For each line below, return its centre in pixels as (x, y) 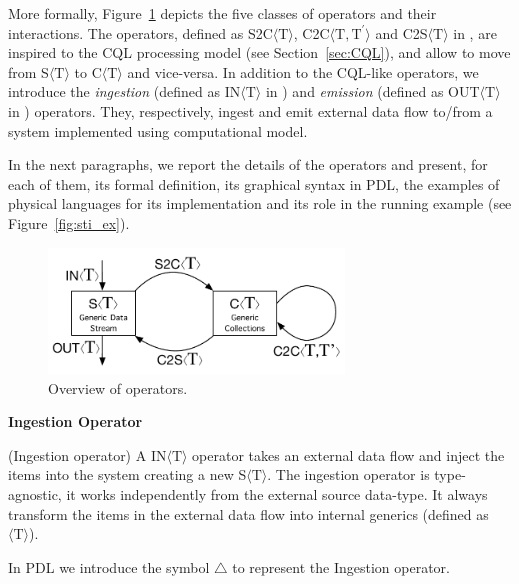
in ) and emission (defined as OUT (372, 91)
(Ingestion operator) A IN (87, 454)
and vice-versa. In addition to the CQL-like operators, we (303, 71)
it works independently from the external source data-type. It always (277, 493)
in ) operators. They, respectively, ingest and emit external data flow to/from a (250, 110)
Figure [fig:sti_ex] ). (69, 222)
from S (28, 71)
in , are (475, 32)
